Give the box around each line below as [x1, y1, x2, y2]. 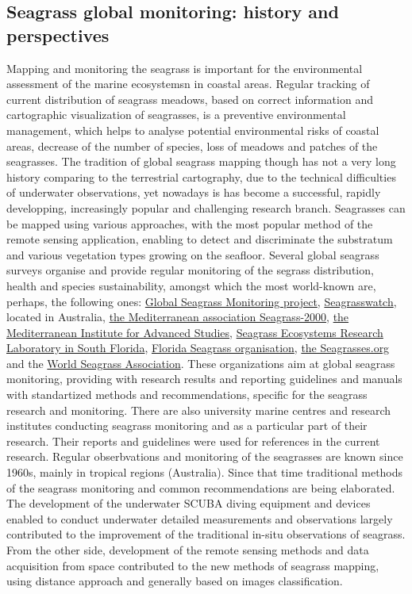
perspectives [6, 22, 110, 47]
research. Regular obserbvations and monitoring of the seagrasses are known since [6, 448, 403, 465]
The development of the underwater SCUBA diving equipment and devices [6, 495, 371, 512]
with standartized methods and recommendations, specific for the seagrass [6, 386, 368, 403]
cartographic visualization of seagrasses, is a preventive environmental [6, 106, 346, 123]
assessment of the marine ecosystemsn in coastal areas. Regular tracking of [6, 75, 370, 92]
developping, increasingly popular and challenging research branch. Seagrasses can [6, 199, 406, 216]
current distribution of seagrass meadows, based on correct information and [6, 90, 373, 107]
